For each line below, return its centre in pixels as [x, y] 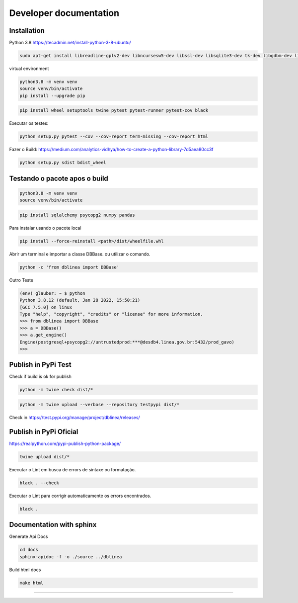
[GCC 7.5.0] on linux [46, 307]
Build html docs [25, 570]
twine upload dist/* [44, 457]
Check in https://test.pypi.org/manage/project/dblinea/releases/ [74, 417]
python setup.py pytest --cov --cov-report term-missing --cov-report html [114, 136]
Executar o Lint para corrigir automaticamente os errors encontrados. [80, 496]
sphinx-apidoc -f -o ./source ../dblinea [71, 557]
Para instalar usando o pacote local [45, 228]
